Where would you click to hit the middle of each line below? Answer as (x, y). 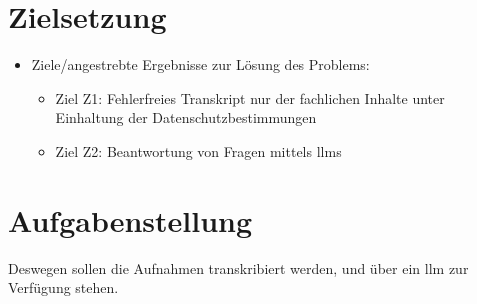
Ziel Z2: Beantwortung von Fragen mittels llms (198, 150)
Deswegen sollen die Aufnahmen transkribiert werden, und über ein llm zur (238, 267)
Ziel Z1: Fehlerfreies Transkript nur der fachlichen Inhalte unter (250, 97)
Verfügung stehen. (63, 287)
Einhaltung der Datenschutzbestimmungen (186, 117)
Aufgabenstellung (130, 219)
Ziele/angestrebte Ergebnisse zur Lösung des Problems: (200, 64)
